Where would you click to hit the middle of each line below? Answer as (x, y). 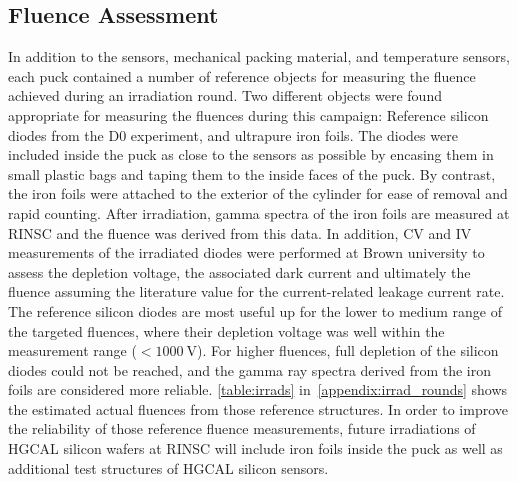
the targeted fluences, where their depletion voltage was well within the (226, 330)
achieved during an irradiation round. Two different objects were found (225, 95)
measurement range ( (72, 350)
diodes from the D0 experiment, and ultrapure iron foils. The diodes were (233, 134)
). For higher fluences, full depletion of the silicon (348, 350)
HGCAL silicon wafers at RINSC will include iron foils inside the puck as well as (255, 448)
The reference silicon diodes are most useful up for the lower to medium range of (255, 310)
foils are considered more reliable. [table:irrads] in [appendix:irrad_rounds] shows (258, 389)
